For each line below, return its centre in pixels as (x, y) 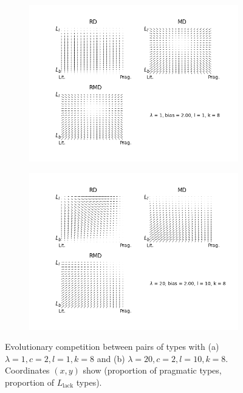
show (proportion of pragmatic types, (152, 370)
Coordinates (27, 370)
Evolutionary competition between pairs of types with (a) (112, 347)
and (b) (111, 358)
